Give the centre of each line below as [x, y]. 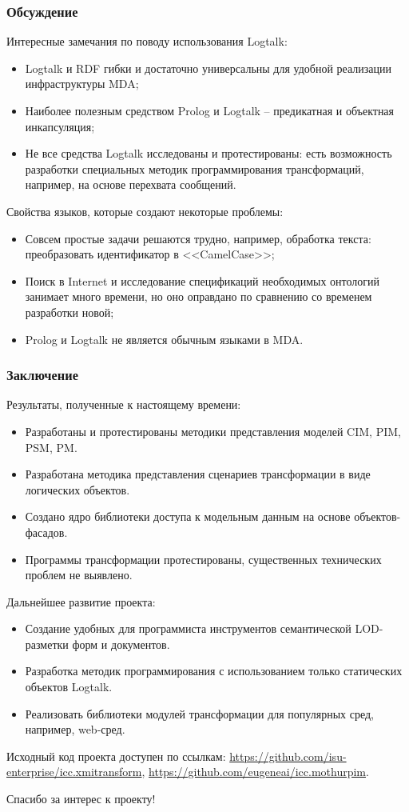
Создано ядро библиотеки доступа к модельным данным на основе [188, 516]
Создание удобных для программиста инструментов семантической [188, 628]
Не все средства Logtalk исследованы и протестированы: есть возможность [208, 153]
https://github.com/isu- [288, 756]
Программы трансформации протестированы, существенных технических [203, 559]
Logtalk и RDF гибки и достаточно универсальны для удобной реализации [208, 68]
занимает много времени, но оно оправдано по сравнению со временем [199, 296]
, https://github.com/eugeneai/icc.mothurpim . [255, 772]
